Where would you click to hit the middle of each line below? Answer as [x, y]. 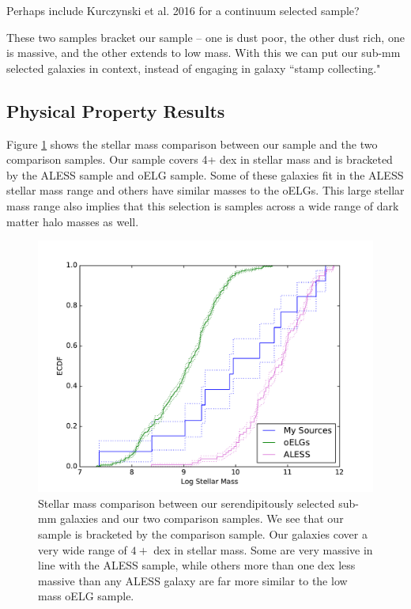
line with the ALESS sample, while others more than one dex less [197, 565]
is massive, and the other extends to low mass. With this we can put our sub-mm [204, 53]
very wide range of [83, 549]
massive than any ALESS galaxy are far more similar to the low [193, 580]
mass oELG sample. [86, 596]
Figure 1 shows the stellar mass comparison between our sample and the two [192, 144]
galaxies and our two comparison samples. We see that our [202, 518]
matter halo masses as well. [73, 221]
